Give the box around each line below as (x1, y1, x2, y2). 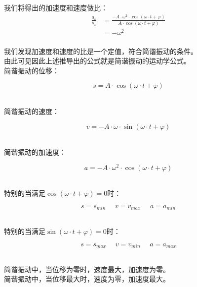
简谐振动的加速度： (4, 147, 66, 157)
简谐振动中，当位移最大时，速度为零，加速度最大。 (4, 274, 170, 284)
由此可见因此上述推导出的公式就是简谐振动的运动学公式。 (4, 56, 191, 66)
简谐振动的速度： (4, 106, 59, 116)
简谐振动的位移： (4, 65, 59, 75)
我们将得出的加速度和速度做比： (4, 2, 108, 12)
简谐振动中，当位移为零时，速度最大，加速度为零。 (4, 264, 170, 274)
